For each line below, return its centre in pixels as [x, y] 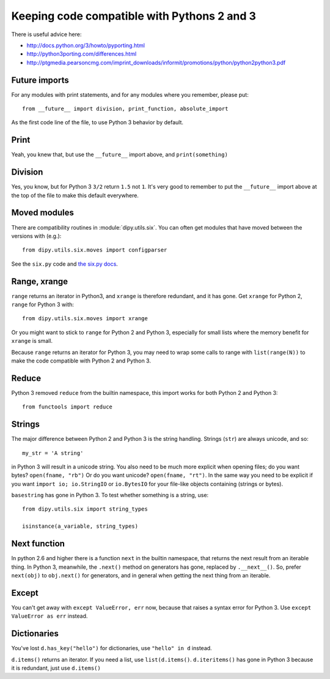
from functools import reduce [68, 407]
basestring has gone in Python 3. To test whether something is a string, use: [110, 495]
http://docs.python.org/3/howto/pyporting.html [86, 45]
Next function [38, 544]
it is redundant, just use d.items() [56, 668]
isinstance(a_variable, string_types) [80, 526]
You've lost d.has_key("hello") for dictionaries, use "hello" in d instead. [112, 648]
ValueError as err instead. [50, 616]
